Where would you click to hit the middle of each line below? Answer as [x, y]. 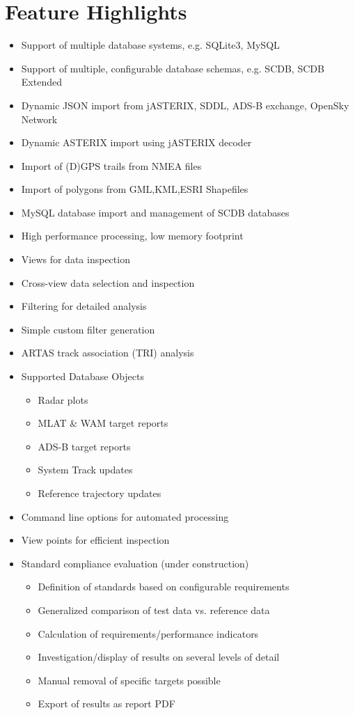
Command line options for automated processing [125, 516]
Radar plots [63, 399]
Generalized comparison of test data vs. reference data [154, 610]
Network [39, 119]
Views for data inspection [76, 259]
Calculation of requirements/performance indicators [148, 633]
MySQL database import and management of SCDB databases [155, 212]
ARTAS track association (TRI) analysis [108, 353]
